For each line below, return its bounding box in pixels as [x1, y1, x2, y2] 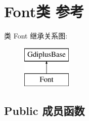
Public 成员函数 [4, 103, 85, 118]
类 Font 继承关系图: [4, 30, 68, 41]
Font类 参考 [4, 1, 84, 22]
